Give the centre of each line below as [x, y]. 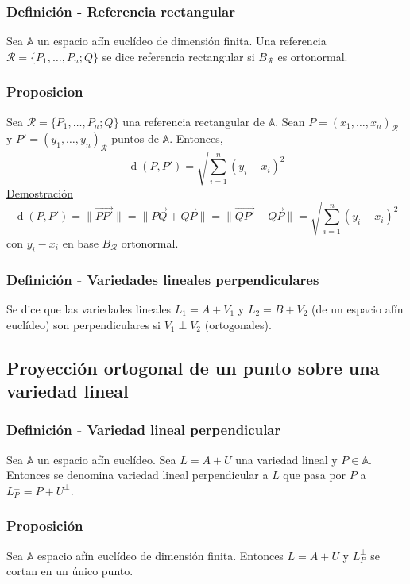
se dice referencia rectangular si [178, 56]
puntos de [135, 138]
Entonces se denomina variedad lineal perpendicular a [137, 475]
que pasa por [315, 475]
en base [80, 242]
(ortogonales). [238, 324]
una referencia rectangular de [193, 121]
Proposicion [45, 92]
